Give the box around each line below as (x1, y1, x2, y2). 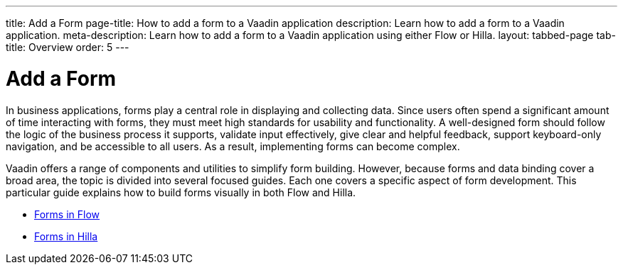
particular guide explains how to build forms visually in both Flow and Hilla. (6, 186, 356, 198)
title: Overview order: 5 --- (6, 41, 129, 53)
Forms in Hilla (34, 230, 98, 242)
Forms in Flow (34, 208, 100, 220)
